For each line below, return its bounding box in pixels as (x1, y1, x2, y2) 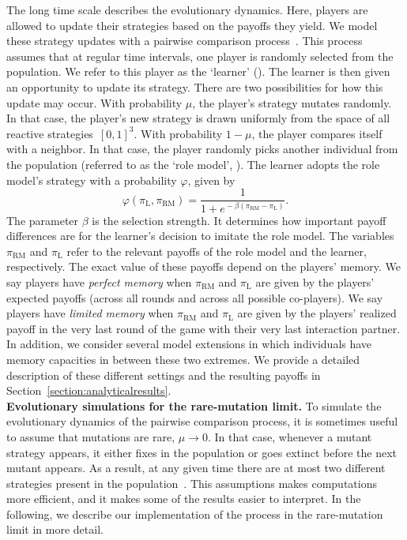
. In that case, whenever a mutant (207, 428, 372, 444)
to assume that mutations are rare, (6, 428, 175, 444)
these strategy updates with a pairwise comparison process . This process (6, 32, 363, 49)
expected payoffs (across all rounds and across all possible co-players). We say (6, 289, 383, 306)
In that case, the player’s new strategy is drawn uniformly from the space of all (6, 110, 390, 126)
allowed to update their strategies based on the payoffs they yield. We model (6, 17, 378, 33)
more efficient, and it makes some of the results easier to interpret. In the (6, 490, 361, 507)
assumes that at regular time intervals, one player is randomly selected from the (6, 47, 394, 64)
